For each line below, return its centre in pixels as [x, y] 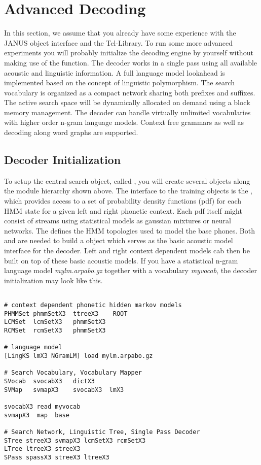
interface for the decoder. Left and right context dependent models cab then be [127, 251]
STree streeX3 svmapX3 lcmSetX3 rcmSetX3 [75, 440]
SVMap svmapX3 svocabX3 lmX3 [64, 390]
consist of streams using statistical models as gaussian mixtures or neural [118, 221]
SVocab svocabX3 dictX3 [49, 381]
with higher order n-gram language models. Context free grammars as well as [124, 122]
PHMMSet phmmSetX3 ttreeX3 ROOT [66, 313]
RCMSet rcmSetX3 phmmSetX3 [55, 331]
